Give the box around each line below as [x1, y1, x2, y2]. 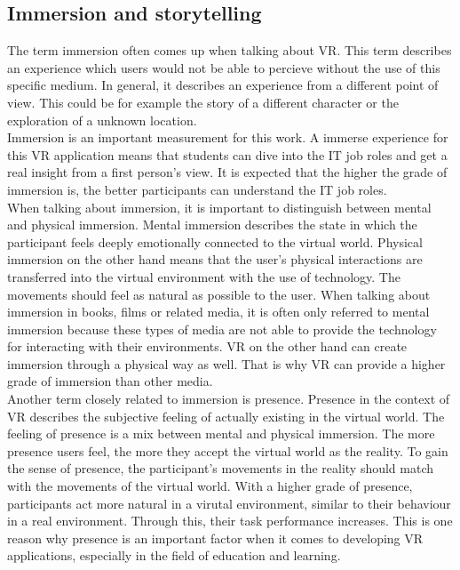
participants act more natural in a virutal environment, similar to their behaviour [7, 494, 451, 512]
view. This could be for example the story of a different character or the [7, 92, 399, 111]
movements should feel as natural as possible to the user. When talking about [7, 285, 431, 303]
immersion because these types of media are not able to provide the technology [7, 319, 437, 338]
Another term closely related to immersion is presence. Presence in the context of [7, 389, 450, 408]
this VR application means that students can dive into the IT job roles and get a [7, 145, 448, 164]
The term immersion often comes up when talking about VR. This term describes [7, 41, 452, 60]
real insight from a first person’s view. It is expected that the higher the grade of [7, 163, 448, 181]
